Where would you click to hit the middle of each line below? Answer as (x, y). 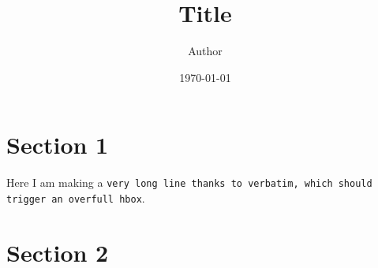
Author (205, 51)
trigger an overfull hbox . (76, 197)
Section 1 (58, 145)
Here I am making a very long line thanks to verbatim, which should (189, 182)
